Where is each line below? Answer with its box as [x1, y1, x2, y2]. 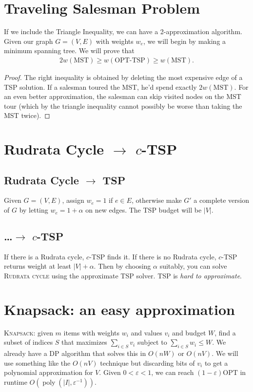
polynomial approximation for [4, 367, 93, 377]
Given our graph [4, 36, 53, 46]
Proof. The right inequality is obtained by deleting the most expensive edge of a [4, 72, 243, 82]
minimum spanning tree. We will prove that [4, 45, 135, 56]
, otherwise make [131, 195, 182, 205]
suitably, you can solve [159, 261, 227, 271]
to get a [204, 357, 228, 368]
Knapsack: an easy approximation [4, 299, 235, 319]
